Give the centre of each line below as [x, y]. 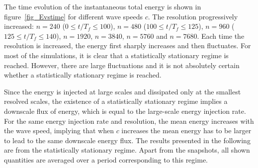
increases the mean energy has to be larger [186, 130]
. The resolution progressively [193, 16]
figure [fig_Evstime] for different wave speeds [73, 16]
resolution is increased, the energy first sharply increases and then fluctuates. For [128, 45]
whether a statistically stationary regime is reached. [83, 75]
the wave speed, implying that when [59, 130]
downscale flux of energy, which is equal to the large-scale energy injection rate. [125, 111]
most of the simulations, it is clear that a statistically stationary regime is [116, 55]
